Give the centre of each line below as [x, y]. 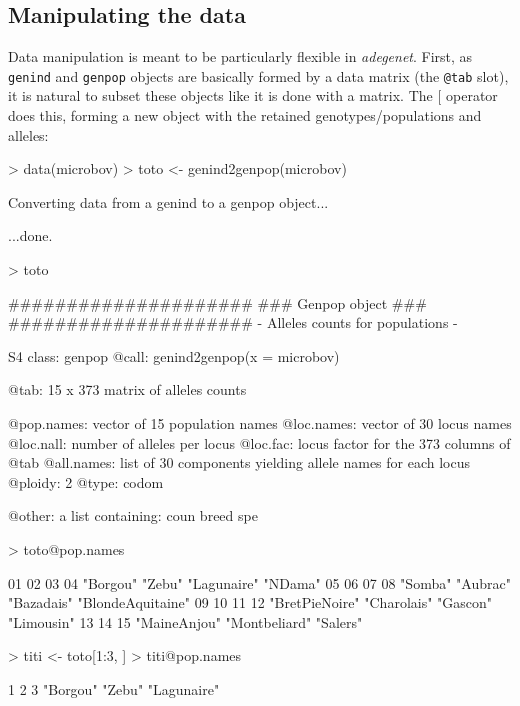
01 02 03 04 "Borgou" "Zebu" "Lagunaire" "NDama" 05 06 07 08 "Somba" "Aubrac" [259, 582]
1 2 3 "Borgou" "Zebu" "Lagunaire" [114, 688]
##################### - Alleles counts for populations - [233, 322]
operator [472, 95]
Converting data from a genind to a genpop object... [168, 201]
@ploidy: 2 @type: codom [86, 481]
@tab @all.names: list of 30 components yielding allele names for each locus [239, 462]
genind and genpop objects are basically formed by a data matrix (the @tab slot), [258, 75]
